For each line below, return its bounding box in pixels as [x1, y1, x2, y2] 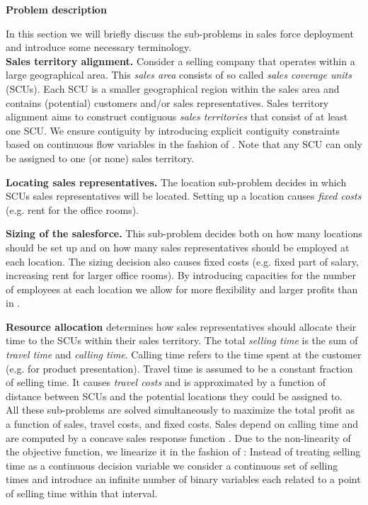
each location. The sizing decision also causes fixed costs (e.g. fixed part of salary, [6, 254, 359, 268]
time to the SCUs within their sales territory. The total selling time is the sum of [6, 333, 358, 348]
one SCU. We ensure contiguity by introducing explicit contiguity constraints [6, 123, 340, 137]
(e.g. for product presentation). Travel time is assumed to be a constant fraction [6, 361, 353, 375]
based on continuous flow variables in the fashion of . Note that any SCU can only [6, 137, 362, 152]
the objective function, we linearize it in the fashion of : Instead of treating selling [6, 444, 361, 459]
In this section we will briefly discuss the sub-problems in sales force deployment [6, 25, 354, 40]
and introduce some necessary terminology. [6, 40, 192, 55]
